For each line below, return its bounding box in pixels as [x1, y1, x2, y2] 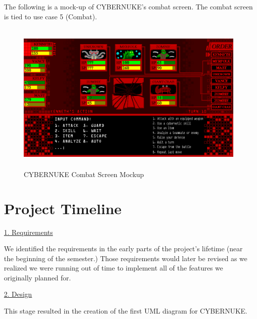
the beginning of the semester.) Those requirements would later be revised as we [4, 253, 248, 263]
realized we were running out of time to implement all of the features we [4, 263, 223, 273]
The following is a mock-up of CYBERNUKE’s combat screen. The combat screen [4, 1, 253, 11]
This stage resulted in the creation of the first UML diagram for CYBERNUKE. [4, 306, 248, 316]
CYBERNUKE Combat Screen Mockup [24, 169, 144, 179]
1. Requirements [4, 227, 53, 237]
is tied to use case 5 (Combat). [4, 11, 97, 21]
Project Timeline [4, 198, 122, 218]
